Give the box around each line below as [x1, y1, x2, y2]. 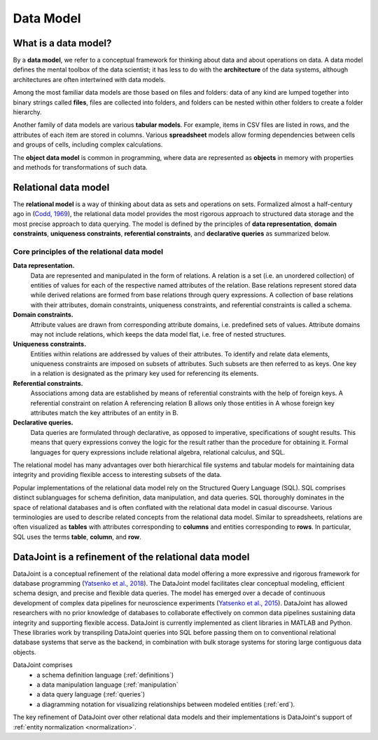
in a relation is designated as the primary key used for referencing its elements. [30, 369, 259, 378]
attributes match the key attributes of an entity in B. [30, 409, 178, 417]
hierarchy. [13, 108, 42, 116]
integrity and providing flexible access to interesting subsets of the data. [13, 471, 222, 479]
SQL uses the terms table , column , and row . [13, 532, 141, 541]
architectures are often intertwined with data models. [13, 75, 166, 83]
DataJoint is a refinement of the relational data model [13, 551, 250, 563]
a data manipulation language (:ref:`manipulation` [36, 680, 178, 689]
